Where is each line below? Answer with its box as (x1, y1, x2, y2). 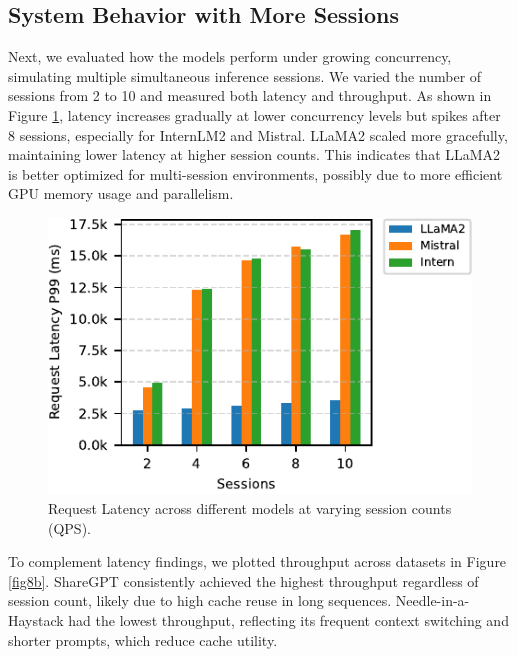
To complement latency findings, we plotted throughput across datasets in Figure (8, 551, 507, 572)
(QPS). (48, 517, 91, 538)
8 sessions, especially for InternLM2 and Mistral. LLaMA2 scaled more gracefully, (8, 124, 508, 145)
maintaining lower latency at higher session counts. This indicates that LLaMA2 (8, 144, 501, 165)
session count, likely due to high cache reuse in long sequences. (8, 590, 392, 611)
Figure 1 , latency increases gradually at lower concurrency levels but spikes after (8, 104, 501, 125)
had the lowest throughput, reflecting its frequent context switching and (68, 610, 509, 631)
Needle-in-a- (395, 590, 470, 611)
